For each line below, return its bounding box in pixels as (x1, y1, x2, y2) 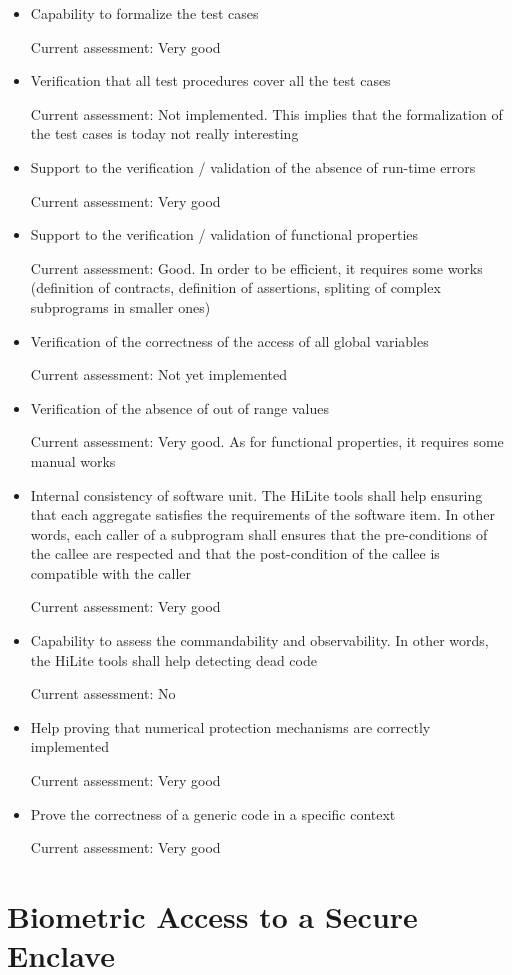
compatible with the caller (30, 562, 192, 583)
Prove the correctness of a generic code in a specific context (30, 803, 396, 824)
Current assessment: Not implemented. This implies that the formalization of (30, 103, 503, 124)
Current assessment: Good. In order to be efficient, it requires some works (30, 257, 483, 278)
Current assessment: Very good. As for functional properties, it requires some (30, 431, 504, 452)
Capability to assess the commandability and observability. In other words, (30, 630, 489, 651)
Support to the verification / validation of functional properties (30, 224, 419, 245)
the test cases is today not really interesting (30, 123, 299, 144)
